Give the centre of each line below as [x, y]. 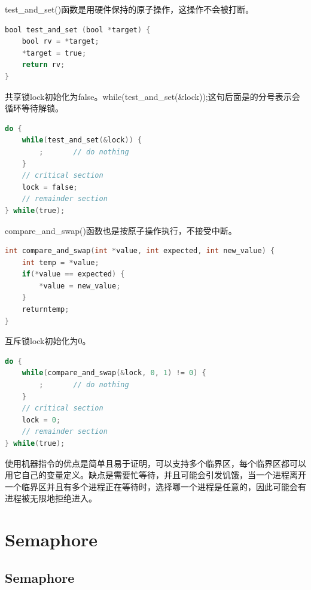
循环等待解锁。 [34, 108]
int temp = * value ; [60, 262]
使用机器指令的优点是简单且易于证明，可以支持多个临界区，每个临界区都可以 [155, 463]
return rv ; [43, 65]
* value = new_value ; [80, 286]
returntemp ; [45, 310]
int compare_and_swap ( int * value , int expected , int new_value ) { [140, 251]
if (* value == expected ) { [73, 274]
